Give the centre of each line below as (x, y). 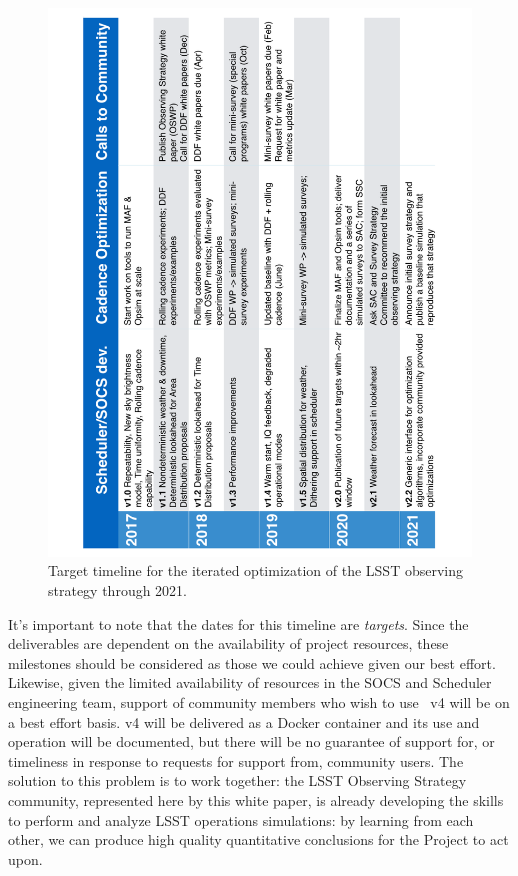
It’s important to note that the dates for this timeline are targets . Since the (238, 623)
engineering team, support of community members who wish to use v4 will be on (259, 702)
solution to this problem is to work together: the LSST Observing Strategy (237, 780)
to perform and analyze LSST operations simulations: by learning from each (241, 819)
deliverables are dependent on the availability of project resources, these (228, 643)
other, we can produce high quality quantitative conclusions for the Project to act (258, 839)
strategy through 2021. (118, 590)
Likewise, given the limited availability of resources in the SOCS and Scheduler (250, 682)
